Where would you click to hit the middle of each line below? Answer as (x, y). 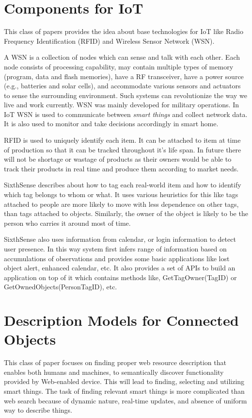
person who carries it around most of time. (67, 223)
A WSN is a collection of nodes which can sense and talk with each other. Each (122, 57)
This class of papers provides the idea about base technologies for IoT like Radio (124, 31)
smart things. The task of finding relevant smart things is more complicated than (124, 391)
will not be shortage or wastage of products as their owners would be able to (118, 159)
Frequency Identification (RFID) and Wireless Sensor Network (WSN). (109, 41)
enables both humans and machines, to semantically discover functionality (114, 372)
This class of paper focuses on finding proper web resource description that (115, 362)
